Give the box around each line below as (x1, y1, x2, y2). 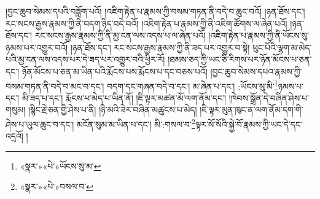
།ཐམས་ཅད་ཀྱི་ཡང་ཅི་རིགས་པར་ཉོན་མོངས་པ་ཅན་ (168, 53, 312, 66)
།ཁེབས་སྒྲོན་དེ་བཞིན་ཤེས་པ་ (228, 91, 309, 104)
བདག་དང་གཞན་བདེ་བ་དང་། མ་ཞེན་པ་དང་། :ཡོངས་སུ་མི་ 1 (107, 77, 278, 92)
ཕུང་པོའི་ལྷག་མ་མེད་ (252, 41, 312, 53)
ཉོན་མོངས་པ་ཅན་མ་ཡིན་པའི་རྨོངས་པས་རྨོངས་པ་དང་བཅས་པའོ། (21, 64, 208, 77)
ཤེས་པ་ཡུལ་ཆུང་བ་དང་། (6, 117, 74, 130)
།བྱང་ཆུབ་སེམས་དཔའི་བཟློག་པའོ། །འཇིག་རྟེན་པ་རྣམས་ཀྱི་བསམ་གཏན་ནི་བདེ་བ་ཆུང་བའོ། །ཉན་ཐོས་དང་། (6, 5, 305, 17)
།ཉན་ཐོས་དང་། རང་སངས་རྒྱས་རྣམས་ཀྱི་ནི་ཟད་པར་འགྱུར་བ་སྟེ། (70, 41, 250, 53)
